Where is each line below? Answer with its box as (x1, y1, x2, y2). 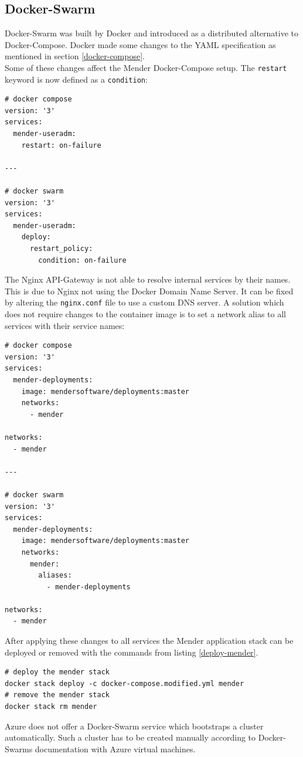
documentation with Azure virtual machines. (35, 742, 196, 755)
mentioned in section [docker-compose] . (5, 50, 145, 62)
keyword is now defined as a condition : (5, 73, 148, 85)
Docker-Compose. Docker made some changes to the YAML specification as (5, 38, 276, 50)
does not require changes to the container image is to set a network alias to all (5, 308, 286, 320)
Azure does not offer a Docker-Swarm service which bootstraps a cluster (5, 719, 264, 732)
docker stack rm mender (5, 702, 97, 711)
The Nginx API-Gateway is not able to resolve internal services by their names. (5, 273, 291, 286)
